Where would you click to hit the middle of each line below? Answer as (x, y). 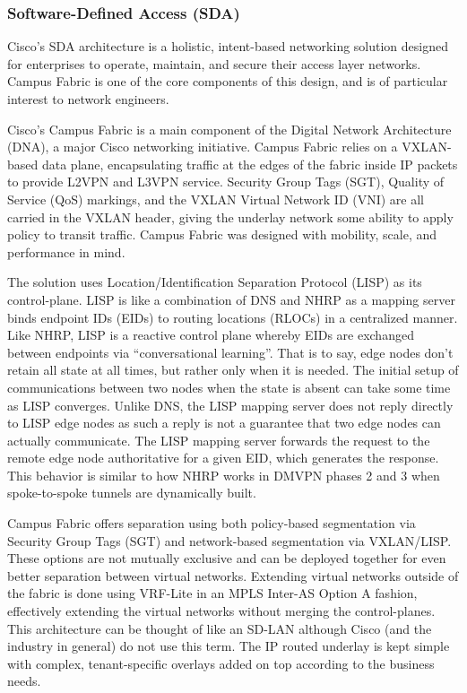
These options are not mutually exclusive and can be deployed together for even (227, 558)
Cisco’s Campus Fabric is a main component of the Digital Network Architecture (229, 129)
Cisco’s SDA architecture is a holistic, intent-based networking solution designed (228, 46)
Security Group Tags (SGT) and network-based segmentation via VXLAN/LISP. (229, 540)
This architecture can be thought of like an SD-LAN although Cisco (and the (220, 628)
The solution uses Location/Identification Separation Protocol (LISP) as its (215, 282)
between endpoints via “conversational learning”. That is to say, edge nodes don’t (230, 352)
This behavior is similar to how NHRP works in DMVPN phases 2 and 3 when (224, 475)
